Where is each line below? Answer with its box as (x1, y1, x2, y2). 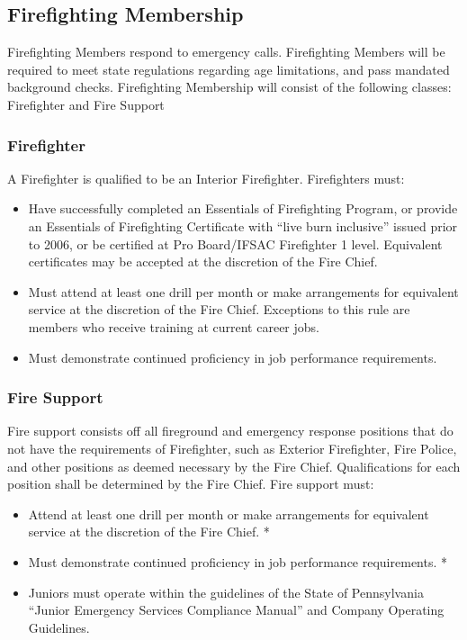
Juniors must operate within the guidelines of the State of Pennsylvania (28, 582, 424, 601)
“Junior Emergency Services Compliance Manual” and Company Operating (28, 600, 445, 619)
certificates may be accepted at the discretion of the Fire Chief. (28, 252, 378, 271)
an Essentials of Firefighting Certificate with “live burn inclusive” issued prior (28, 216, 458, 235)
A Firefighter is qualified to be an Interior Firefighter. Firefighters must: (7, 168, 405, 187)
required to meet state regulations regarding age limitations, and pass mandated (7, 59, 450, 78)
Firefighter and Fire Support (7, 95, 165, 113)
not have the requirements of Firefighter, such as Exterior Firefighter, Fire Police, (7, 438, 457, 457)
